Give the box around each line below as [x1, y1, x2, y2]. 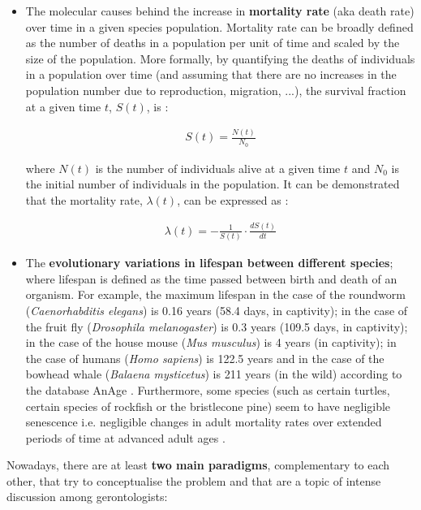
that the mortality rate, [25, 191, 143, 208]
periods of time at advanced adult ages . [25, 429, 226, 446]
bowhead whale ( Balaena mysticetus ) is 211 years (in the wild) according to [25, 365, 402, 382]
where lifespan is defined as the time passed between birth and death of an [25, 270, 397, 287]
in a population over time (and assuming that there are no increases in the [25, 66, 397, 83]
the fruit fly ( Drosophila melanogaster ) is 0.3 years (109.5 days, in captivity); [25, 318, 408, 335]
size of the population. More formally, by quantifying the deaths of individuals [25, 50, 415, 67]
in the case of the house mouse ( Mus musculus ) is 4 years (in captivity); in [25, 334, 397, 351]
